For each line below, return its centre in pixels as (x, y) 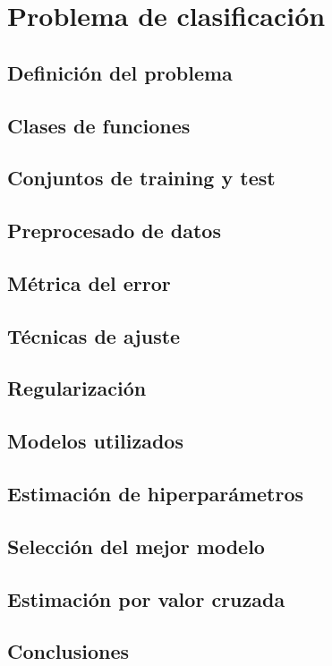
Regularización (77, 388)
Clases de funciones (99, 125)
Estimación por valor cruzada (146, 598)
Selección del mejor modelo (136, 546)
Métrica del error (89, 282)
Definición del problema (120, 72)
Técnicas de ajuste (94, 335)
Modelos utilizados (95, 441)
